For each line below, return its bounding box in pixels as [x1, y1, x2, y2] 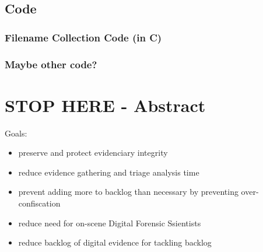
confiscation [18, 197, 61, 209]
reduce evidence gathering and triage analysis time [18, 166, 199, 178]
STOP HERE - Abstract [5, 93, 206, 117]
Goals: [5, 127, 27, 139]
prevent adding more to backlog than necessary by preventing [18, 185, 239, 198]
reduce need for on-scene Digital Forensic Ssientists [18, 216, 201, 229]
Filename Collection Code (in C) [5, 30, 162, 44]
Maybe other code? [5, 57, 97, 71]
